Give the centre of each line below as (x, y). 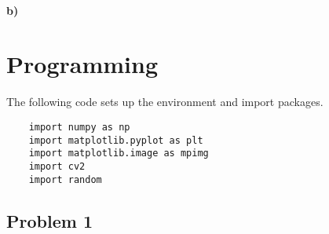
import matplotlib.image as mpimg (119, 154)
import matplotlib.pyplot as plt (116, 140)
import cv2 (57, 166)
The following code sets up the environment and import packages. (165, 102)
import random (65, 179)
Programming (82, 64)
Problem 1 (49, 220)
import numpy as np (79, 127)
